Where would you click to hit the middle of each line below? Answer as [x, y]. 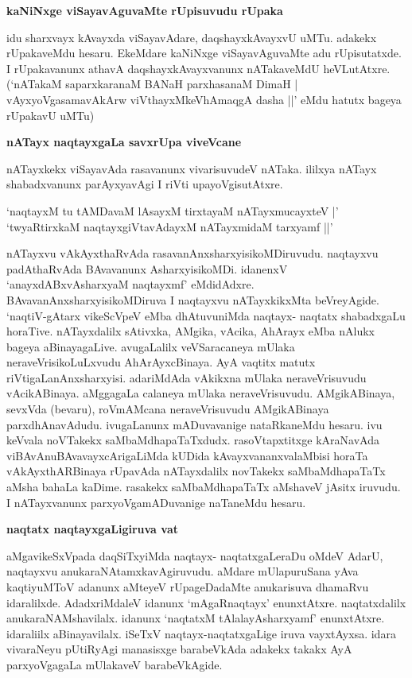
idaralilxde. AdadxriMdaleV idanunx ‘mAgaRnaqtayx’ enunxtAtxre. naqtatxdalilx [206, 602]
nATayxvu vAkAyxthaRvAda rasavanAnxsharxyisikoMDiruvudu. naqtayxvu [192, 253]
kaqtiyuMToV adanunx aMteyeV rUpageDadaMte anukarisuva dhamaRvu [188, 587]
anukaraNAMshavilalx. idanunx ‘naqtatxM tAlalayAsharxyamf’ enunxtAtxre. [196, 618]
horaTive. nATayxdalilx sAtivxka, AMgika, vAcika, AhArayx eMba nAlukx [191, 331]
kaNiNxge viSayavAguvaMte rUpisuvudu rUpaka [145, 10]
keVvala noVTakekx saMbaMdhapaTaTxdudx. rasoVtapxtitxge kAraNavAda [193, 440]
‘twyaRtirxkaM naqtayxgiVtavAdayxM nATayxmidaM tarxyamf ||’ [170, 226]
